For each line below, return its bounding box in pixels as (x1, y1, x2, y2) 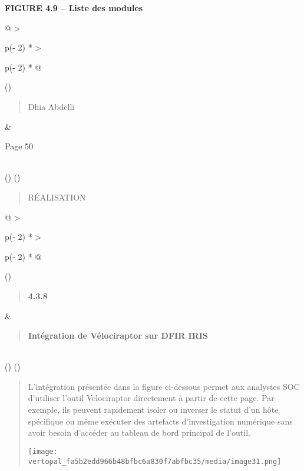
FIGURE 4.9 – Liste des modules (5, 2, 143, 14)
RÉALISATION (28, 191, 86, 203)
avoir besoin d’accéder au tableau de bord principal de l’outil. (28, 426, 250, 439)
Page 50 (5, 140, 34, 152)
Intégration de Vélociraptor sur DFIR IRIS (28, 329, 208, 342)
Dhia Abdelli (28, 100, 75, 112)
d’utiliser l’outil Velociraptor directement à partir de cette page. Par (28, 392, 275, 404)
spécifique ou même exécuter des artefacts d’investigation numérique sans (28, 415, 293, 427)
